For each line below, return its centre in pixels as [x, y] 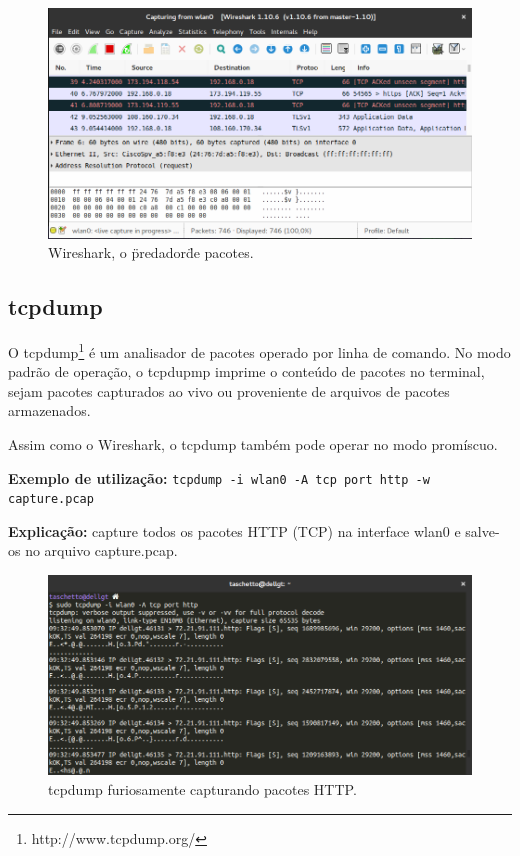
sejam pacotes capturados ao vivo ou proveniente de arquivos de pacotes [229, 390]
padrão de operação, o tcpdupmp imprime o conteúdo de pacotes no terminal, [246, 371]
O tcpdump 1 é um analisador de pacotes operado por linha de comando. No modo [259, 350]
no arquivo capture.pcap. [101, 550]
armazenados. [49, 410]
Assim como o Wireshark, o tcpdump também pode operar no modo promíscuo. [253, 443]
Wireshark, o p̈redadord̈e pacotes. [151, 252]
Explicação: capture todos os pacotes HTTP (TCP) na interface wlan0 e [234, 530]
